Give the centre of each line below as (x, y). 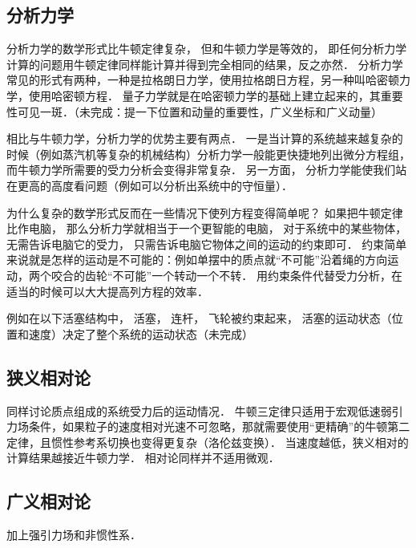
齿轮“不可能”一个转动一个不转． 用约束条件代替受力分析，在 (243, 275)
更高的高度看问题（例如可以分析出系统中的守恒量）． (155, 185)
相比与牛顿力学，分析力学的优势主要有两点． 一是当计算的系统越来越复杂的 (205, 138)
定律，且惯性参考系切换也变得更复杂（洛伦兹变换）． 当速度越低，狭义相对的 (208, 442)
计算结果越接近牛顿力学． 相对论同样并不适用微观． (143, 458)
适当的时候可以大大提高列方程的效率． (107, 291)
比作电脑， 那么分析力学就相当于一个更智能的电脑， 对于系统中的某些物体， (207, 228)
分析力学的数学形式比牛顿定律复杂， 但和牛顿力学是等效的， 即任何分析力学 (207, 49)
